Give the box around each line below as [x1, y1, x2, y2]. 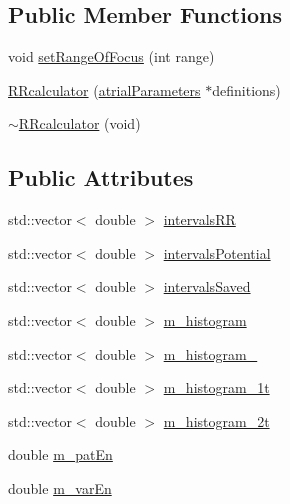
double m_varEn [8, 477, 112, 498]
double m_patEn [8, 444, 113, 465]
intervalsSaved [163, 276, 251, 297]
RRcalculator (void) [18, 113, 141, 134]
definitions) [212, 79, 281, 100]
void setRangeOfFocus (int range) [8, 46, 215, 67]
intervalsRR [163, 209, 236, 230]
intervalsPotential [163, 242, 271, 263]
